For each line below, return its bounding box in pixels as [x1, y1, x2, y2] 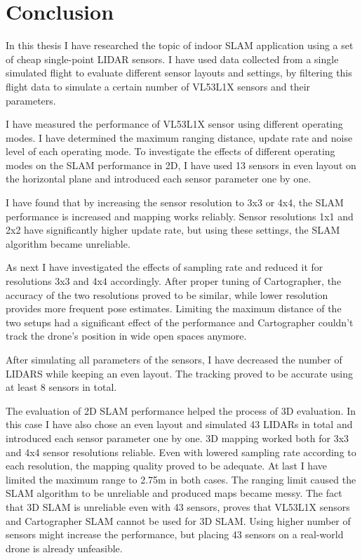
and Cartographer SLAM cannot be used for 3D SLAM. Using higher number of [6, 513, 351, 528]
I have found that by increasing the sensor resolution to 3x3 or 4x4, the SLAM [6, 195, 344, 210]
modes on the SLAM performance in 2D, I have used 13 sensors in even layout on [6, 157, 356, 172]
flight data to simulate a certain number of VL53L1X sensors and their [6, 79, 311, 93]
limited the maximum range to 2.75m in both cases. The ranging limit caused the [6, 472, 356, 486]
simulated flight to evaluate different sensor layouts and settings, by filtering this [6, 65, 352, 80]
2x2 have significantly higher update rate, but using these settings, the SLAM [6, 222, 340, 237]
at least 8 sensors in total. [6, 380, 117, 394]
